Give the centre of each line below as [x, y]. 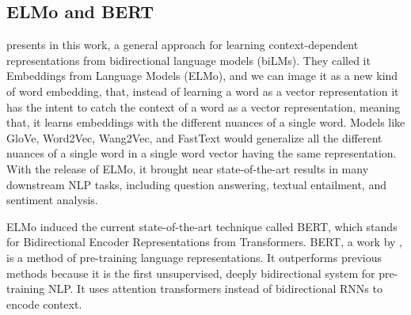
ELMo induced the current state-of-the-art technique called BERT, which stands [202, 226]
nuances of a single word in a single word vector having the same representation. [202, 153]
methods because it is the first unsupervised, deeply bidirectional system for [191, 273]
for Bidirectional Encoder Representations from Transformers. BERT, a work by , [205, 242]
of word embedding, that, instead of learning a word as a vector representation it [203, 91]
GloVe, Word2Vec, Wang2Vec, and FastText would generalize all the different [194, 137]
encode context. [44, 304]
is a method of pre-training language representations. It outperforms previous [194, 257]
